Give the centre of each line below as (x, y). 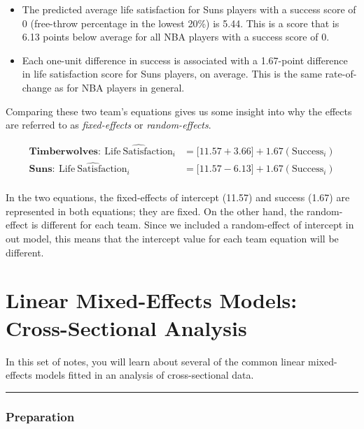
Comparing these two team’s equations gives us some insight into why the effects (179, 111)
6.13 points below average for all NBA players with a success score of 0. (176, 37)
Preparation (40, 416)
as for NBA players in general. (120, 87)
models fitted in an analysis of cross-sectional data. (145, 375)
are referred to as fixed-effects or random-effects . (108, 125)
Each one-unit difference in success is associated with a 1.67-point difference (185, 60)
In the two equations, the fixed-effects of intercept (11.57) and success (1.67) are (178, 197)
